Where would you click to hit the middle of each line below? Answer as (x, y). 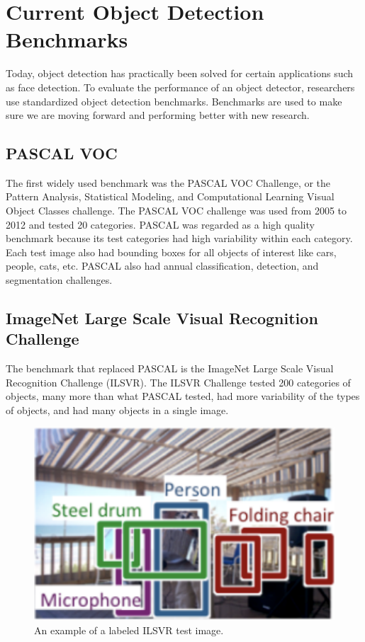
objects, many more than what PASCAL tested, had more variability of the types (183, 396)
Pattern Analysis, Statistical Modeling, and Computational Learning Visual (170, 196)
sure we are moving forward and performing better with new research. (158, 115)
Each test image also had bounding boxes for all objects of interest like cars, (171, 252)
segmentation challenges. (59, 280)
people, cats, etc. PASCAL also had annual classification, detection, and (162, 266)
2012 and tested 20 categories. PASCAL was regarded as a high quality (160, 224)
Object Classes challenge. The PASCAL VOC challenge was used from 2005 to (176, 211)
